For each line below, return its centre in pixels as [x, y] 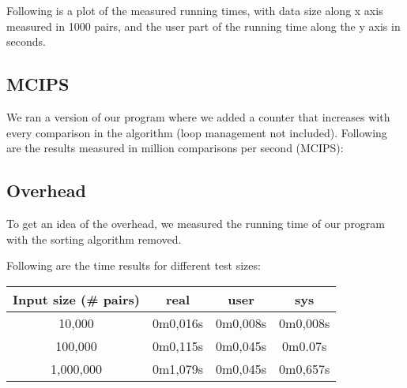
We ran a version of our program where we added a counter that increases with [198, 116]
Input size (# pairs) [76, 299]
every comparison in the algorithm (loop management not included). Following [197, 132]
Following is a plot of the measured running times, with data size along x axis [195, 10]
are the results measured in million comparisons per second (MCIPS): [175, 148]
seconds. [26, 41]
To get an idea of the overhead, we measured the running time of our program [196, 223]
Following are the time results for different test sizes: [134, 265]
